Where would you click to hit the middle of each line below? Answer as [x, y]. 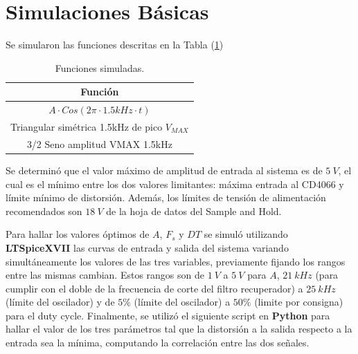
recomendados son [44, 211]
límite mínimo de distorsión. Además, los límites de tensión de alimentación [166, 197]
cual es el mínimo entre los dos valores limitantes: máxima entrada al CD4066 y [175, 184]
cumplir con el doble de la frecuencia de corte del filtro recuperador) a [154, 288]
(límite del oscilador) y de [60, 302]
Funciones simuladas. [100, 67]
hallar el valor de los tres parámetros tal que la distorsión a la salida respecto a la [179, 329]
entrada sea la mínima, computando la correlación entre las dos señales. [158, 343]
